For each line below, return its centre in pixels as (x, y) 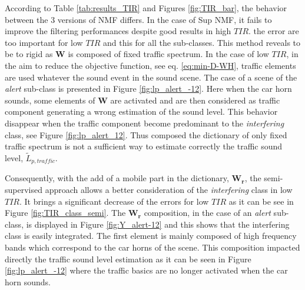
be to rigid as (29, 54)
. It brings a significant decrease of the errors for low (114, 201)
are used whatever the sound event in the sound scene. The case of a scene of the (151, 77)
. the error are (274, 31)
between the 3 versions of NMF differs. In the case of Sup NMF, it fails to (138, 19)
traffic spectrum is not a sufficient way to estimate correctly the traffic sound (144, 146)
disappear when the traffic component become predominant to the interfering (145, 123)
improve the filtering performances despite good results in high (118, 31)
